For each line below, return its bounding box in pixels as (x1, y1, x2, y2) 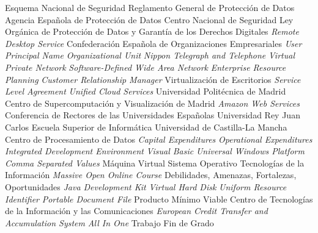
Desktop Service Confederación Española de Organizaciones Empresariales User (5, 37, 302, 49)
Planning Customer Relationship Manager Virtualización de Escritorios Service (5, 73, 301, 85)
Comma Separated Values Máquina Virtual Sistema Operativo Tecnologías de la (5, 156, 305, 169)
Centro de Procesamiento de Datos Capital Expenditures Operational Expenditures (5, 132, 312, 145)
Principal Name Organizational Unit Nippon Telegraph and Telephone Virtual (5, 49, 295, 62)
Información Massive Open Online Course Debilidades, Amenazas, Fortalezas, (5, 168, 297, 181)
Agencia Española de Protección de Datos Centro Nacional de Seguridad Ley (5, 13, 294, 26)
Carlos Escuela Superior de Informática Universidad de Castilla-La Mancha (5, 120, 287, 133)
